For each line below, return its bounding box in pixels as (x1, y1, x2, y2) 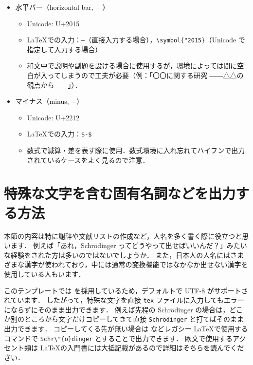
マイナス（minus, (15, 96, 69, 106)
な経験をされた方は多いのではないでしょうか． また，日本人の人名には (4, 250, 231, 260)
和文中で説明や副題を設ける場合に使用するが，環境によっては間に (27, 60, 237, 71)
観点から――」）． (27, 79, 82, 90)
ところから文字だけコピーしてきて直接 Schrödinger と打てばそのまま (24, 314, 244, 324)
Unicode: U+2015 (27, 18, 80, 28)
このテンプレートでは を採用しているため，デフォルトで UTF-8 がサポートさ (4, 285, 248, 295)
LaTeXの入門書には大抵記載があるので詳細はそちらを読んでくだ (40, 343, 244, 353)
